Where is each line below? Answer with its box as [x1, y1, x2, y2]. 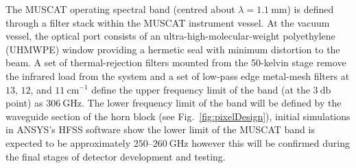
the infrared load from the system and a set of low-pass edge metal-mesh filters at [5, 68, 350, 83]
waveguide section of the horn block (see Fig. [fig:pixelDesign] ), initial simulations [5, 109, 351, 123]
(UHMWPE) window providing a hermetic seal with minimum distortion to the [5, 42, 340, 56]
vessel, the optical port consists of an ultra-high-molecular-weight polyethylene [5, 29, 335, 43]
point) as [5, 96, 43, 110]
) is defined [287, 2, 334, 16]
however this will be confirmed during [191, 135, 351, 150]
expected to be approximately [5, 135, 131, 150]
